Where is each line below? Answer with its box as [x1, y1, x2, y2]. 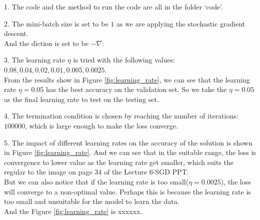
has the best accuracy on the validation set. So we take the [46, 84, 227, 94]
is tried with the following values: [73, 54, 175, 65]
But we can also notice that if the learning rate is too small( [4, 176, 189, 186]
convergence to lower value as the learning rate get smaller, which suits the [4, 156, 233, 167]
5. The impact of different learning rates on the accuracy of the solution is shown [4, 137, 252, 147]
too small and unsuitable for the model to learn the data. [4, 196, 179, 206]
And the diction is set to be [4, 37, 88, 48]
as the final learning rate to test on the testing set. [4, 93, 159, 104]
